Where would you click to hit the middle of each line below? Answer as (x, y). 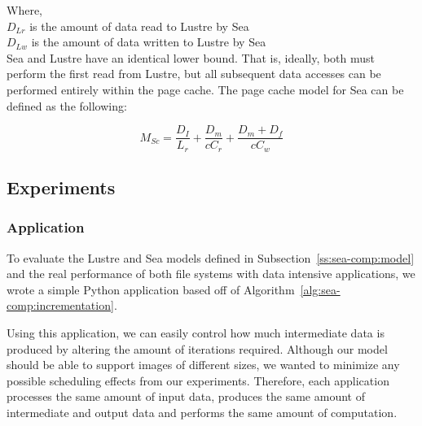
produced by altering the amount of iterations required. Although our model (197, 348)
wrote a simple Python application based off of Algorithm (151, 289)
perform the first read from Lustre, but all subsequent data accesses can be (194, 74)
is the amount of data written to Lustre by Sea (149, 42)
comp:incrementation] (60, 305)
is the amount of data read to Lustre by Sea (139, 26)
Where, (24, 10)
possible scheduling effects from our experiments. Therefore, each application (198, 380)
